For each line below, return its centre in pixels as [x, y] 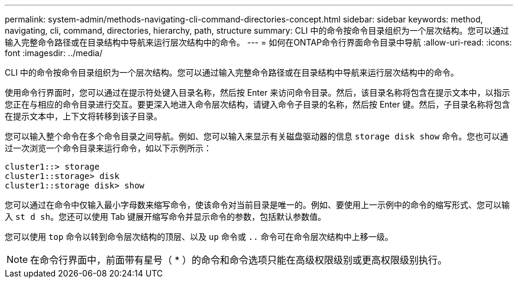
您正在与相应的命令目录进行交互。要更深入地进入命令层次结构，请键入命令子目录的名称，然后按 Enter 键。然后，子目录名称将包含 [258, 104]
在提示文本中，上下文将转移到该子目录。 [83, 116]
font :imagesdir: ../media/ [54, 53]
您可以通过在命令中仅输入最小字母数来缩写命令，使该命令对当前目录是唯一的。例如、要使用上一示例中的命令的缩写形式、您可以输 [257, 205]
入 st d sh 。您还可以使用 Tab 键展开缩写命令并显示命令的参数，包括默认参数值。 [166, 217]
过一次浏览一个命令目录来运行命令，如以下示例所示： [108, 148]
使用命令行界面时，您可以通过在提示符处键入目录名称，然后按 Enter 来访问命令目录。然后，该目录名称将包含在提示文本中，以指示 [258, 92]
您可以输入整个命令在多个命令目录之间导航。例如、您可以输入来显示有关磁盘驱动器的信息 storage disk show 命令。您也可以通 [257, 136]
